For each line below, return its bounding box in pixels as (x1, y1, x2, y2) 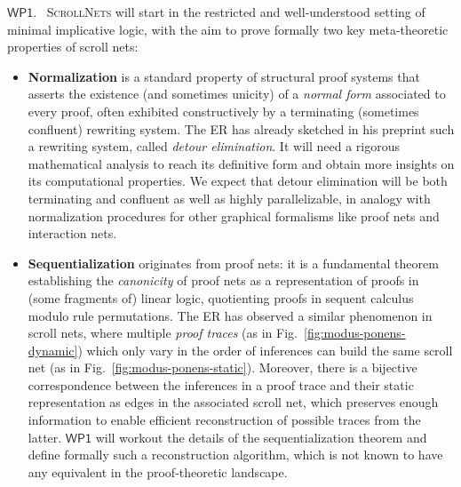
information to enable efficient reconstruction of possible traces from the (28, 411, 421, 429)
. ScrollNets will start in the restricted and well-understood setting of (33, 3, 425, 20)
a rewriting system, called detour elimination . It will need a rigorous (28, 137, 400, 156)
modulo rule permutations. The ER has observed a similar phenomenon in (28, 306, 433, 324)
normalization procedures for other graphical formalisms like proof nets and (28, 206, 440, 225)
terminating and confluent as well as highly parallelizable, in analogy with (28, 188, 431, 207)
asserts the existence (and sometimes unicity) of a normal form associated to (28, 84, 446, 103)
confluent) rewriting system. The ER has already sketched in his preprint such (28, 119, 455, 138)
